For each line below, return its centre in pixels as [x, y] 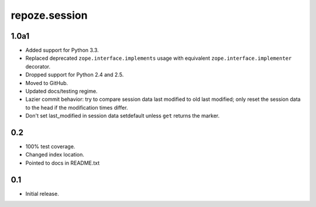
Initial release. [42, 194]
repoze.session [49, 15]
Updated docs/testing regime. [61, 91]
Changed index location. [55, 155]
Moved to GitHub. [47, 83]
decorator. [38, 66]
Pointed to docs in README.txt [63, 163]
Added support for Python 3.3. [62, 50]
